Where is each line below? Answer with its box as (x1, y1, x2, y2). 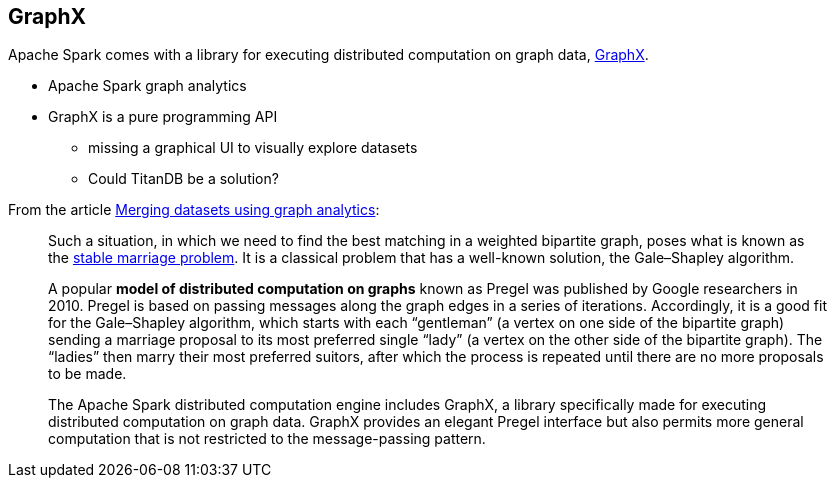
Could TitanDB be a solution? (88, 170, 279, 188)
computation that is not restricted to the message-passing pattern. (48, 430, 486, 448)
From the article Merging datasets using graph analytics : (8, 201, 380, 219)
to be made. (48, 365, 127, 383)
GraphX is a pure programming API (48, 108, 278, 126)
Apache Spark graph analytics (48, 77, 247, 95)
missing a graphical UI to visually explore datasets (88, 139, 418, 157)
